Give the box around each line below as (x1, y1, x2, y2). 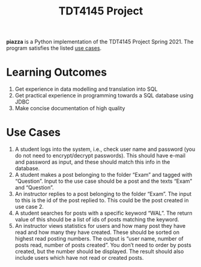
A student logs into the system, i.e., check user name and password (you (14, 146, 196, 153)
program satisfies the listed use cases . (6, 44, 102, 52)
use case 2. (14, 203, 44, 210)
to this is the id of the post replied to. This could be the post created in (14, 197, 189, 204)
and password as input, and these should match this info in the (14, 158, 170, 166)
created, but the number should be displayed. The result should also (14, 248, 184, 255)
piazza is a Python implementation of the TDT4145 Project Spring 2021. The (6, 38, 194, 46)
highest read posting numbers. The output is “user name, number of (14, 235, 184, 242)
